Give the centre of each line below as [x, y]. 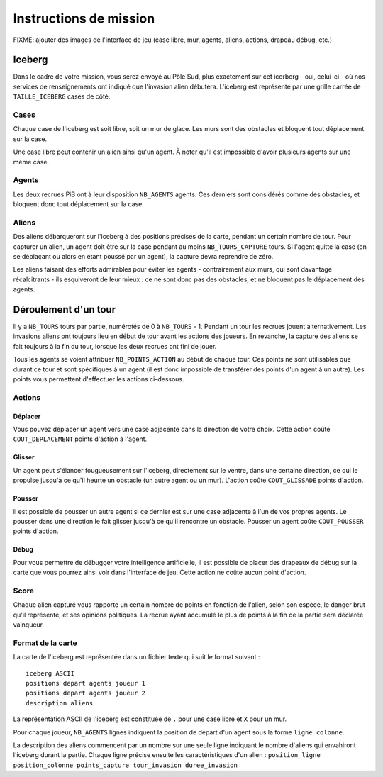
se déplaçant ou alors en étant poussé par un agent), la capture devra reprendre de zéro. [143, 256]
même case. [31, 162]
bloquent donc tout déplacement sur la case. [79, 204]
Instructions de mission [84, 18]
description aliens [60, 703]
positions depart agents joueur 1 [85, 683]
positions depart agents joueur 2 [85, 693]
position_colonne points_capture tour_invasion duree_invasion [125, 765]
